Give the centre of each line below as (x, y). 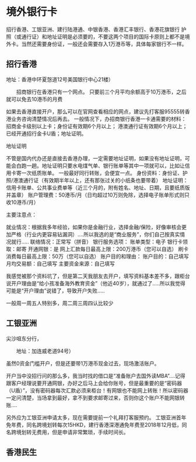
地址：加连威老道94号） (45, 351)
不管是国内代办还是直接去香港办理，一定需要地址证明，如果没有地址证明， (95, 158)
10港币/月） (25, 202)
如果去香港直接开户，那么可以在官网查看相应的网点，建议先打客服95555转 (95, 111)
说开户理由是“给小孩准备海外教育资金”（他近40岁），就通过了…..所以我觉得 (96, 283)
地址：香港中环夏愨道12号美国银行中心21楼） (60, 79)
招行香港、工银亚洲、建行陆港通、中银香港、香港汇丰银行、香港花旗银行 (93, 29)
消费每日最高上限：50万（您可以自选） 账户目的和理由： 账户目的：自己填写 (98, 256)
